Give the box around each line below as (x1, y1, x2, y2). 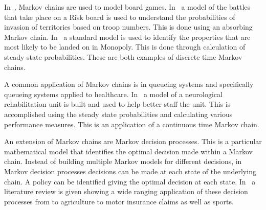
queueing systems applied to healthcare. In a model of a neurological (4, 88, 223, 99)
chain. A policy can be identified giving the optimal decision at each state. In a (4, 176, 256, 186)
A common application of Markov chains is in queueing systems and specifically (4, 79, 254, 89)
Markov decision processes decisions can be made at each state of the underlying (4, 166, 256, 176)
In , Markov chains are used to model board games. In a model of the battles (4, 2, 251, 12)
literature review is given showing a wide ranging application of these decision (4, 186, 248, 197)
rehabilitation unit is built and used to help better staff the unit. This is (4, 99, 231, 109)
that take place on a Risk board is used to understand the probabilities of (4, 11, 235, 22)
